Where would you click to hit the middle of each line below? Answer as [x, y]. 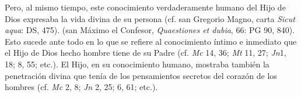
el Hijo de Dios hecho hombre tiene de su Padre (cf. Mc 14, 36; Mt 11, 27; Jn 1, [146, 53]
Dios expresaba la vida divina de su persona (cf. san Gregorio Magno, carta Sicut [150, 18]
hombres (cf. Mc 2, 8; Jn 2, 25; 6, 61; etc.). [81, 87]
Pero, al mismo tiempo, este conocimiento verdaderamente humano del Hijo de [145, 7]
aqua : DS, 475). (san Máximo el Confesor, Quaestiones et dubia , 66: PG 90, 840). [150, 30]
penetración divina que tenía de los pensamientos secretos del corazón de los [141, 75]
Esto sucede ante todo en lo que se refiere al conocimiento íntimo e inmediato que [151, 41]
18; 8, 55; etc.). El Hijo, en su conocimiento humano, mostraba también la [137, 64]
